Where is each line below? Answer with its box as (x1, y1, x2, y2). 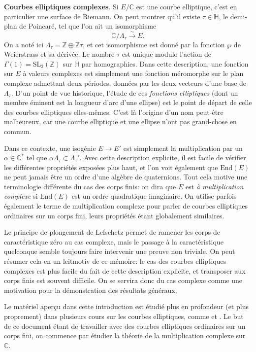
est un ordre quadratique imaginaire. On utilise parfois (71, 191, 237, 201)
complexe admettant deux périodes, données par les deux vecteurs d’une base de (4, 77, 247, 88)
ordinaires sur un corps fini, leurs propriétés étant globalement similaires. (4, 210, 224, 220)
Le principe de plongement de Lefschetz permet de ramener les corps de (4, 227, 221, 237)
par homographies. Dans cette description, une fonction (81, 58, 249, 69)
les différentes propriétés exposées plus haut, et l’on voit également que (4, 162, 218, 172)
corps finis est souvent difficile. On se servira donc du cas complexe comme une (4, 275, 242, 285)
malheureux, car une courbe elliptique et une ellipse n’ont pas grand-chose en (4, 116, 237, 127)
